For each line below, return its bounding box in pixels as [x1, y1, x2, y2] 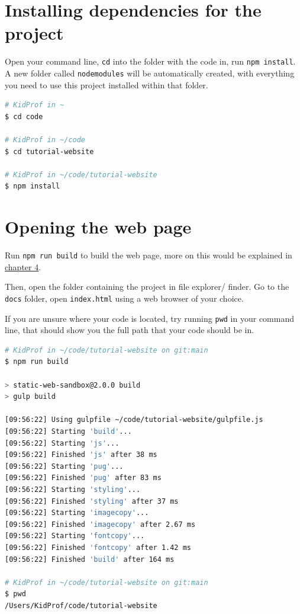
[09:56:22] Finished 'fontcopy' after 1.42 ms [5, 543, 192, 552]
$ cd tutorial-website [5, 147, 94, 156]
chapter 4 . [5, 260, 41, 273]
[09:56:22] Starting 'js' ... [5, 439, 120, 447]
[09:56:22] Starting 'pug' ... [5, 462, 124, 471]
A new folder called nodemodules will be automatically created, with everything [5, 66, 295, 79]
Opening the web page [5, 215, 192, 239]
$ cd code [5, 112, 43, 121]
